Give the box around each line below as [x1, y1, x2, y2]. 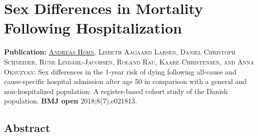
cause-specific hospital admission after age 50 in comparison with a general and [4, 76, 247, 86]
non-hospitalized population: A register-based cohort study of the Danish [4, 85, 228, 96]
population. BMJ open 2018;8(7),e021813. [4, 95, 137, 106]
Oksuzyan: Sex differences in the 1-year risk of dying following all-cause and [4, 66, 236, 76]
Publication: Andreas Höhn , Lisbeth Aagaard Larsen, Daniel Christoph [4, 46, 235, 57]
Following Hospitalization [4, 17, 182, 38]
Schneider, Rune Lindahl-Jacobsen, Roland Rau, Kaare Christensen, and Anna [4, 56, 254, 66]
